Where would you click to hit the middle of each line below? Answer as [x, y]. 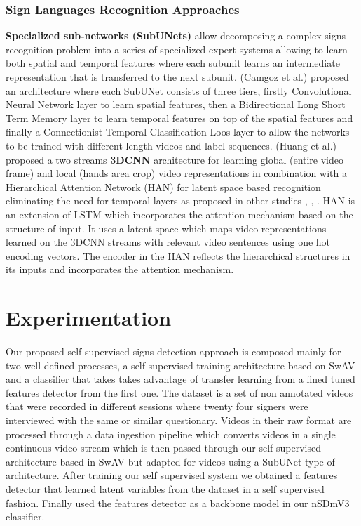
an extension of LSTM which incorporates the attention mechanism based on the [179, 214]
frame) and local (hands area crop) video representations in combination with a [176, 173]
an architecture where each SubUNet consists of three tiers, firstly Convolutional [179, 90]
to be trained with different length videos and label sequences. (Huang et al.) [171, 145]
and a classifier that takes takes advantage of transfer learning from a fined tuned [180, 379]
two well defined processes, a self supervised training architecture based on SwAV [180, 365]
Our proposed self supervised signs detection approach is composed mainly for [173, 351]
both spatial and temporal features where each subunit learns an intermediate [173, 63]
